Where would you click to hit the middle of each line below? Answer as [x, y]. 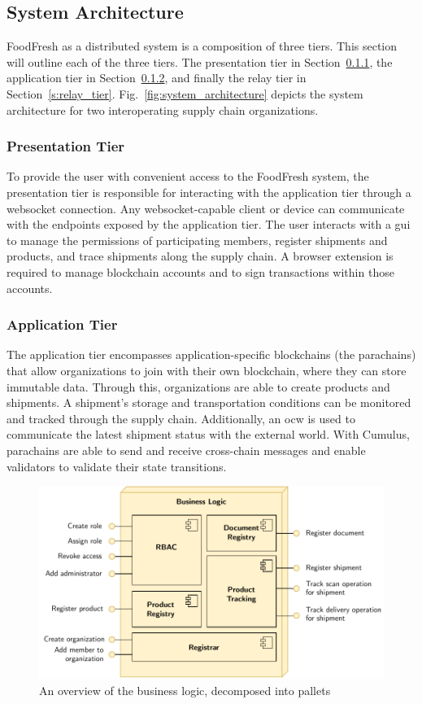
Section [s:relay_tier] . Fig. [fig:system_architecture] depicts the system [185, 93]
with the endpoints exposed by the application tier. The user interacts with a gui [209, 224]
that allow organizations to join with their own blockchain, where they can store [207, 370]
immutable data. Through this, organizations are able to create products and [198, 386]
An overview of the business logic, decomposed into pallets [185, 690]
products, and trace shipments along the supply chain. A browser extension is [200, 256]
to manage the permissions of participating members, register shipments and [197, 240]
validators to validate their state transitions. [117, 466]
